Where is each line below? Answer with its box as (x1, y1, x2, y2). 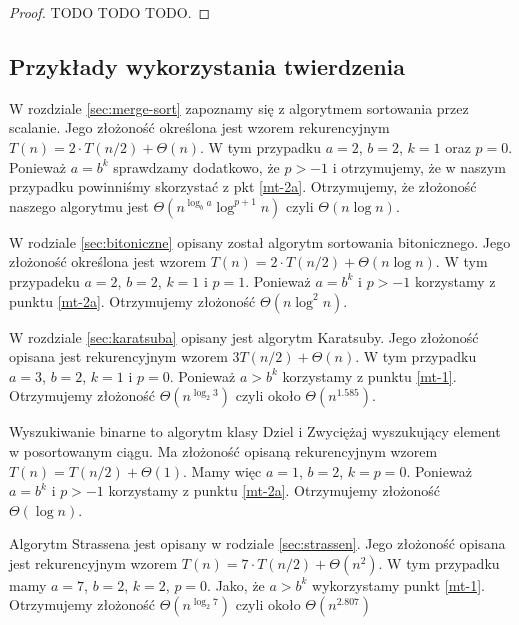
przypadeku (9, 270, 80, 291)
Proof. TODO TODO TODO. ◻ (9, 2, 211, 22)
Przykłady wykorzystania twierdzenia (9, 50, 406, 81)
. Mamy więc (183, 460, 262, 481)
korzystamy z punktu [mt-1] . (282, 365, 457, 386)
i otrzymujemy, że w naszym (332, 156, 506, 177)
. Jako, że (207, 574, 265, 595)
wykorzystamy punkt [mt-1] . (312, 574, 485, 595)
